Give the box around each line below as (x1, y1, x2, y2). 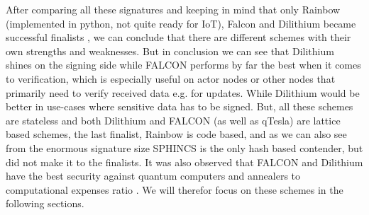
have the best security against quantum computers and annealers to (6, 168, 301, 183)
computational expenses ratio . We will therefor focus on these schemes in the (6, 182, 343, 197)
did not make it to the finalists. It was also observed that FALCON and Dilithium (6, 154, 363, 169)
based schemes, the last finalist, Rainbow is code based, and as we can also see (6, 127, 347, 141)
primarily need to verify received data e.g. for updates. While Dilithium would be (6, 85, 360, 100)
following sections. (6, 196, 84, 211)
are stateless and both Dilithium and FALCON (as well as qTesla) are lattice (6, 112, 341, 127)
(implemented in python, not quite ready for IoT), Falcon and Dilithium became (6, 16, 356, 30)
